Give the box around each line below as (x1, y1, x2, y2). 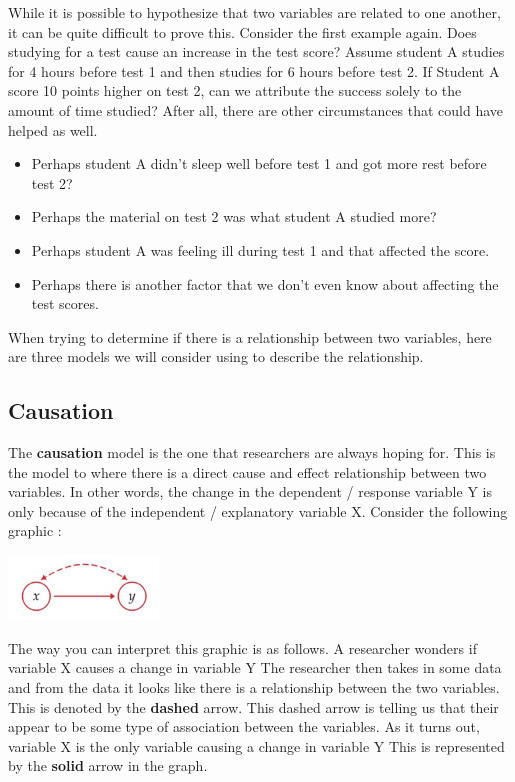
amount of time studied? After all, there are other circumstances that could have (8, 99, 504, 120)
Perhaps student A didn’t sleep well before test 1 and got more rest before (31, 153, 487, 174)
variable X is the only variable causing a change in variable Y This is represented (8, 735, 505, 756)
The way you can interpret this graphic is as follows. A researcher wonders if (8, 637, 477, 658)
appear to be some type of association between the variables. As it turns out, (8, 716, 480, 737)
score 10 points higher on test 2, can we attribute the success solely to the (8, 80, 462, 101)
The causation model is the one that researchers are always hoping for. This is (8, 442, 496, 463)
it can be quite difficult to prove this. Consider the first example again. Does (8, 21, 477, 42)
